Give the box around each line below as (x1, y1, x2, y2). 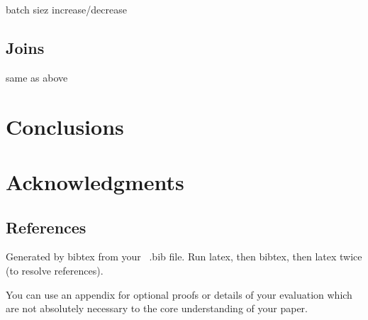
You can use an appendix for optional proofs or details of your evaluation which (6, 287, 352, 302)
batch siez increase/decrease (6, 2, 127, 16)
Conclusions (6, 111, 124, 140)
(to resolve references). (6, 263, 104, 277)
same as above (6, 70, 68, 84)
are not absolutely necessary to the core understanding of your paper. (6, 301, 308, 316)
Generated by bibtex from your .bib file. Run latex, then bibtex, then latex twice (6, 249, 362, 264)
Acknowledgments (6, 167, 184, 196)
